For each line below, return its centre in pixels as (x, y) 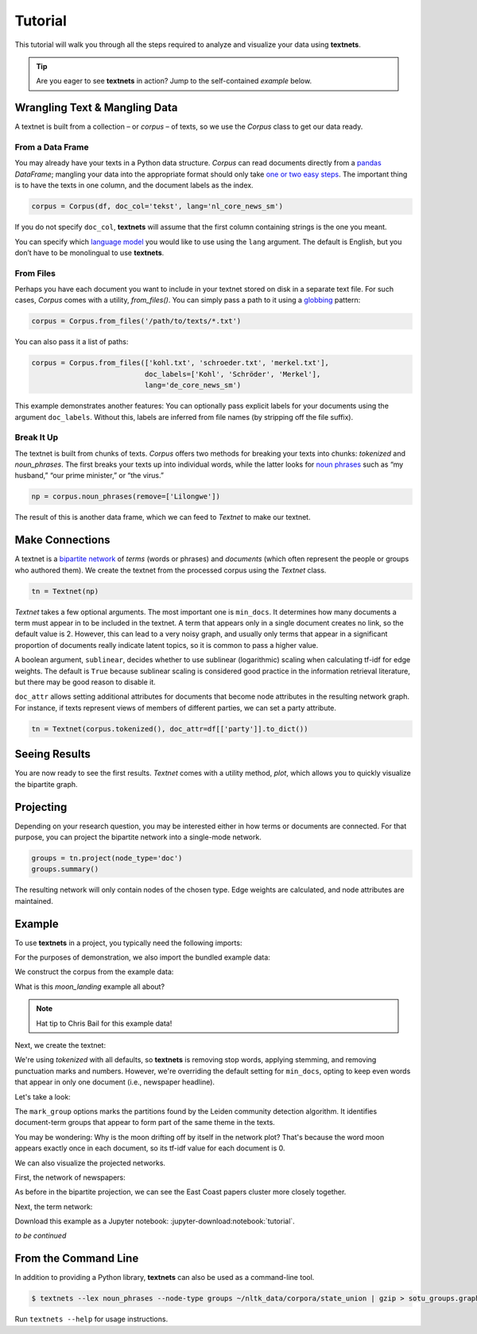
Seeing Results (52, 754)
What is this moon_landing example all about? (90, 987)
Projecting (41, 807)
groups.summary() (65, 869)
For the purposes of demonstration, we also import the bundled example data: (142, 957)
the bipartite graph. (47, 784)
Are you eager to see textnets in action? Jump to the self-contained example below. (174, 81)
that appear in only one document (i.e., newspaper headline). (114, 1082)
